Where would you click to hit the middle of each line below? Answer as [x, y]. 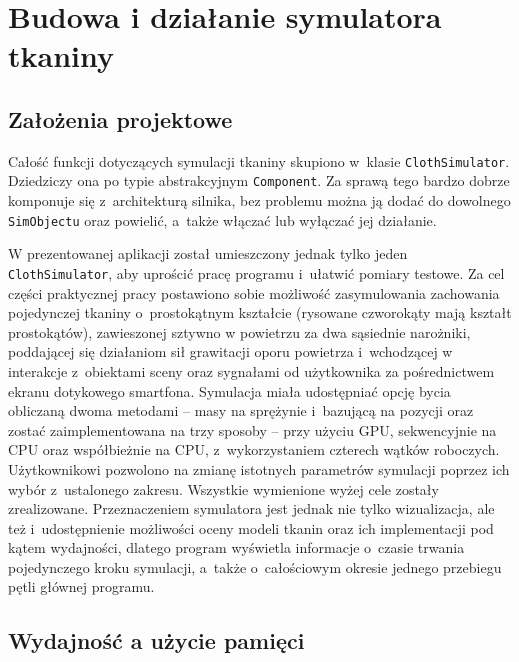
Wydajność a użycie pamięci [156, 640]
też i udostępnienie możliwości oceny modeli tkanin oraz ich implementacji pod [251, 527]
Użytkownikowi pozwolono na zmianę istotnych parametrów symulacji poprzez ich [259, 468]
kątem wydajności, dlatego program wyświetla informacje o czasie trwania [236, 547]
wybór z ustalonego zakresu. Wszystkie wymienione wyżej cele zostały [223, 488]
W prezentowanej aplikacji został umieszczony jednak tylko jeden [208, 253]
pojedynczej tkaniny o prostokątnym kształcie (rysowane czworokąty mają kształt [260, 312]
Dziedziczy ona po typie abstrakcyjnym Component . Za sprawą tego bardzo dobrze [259, 180]
